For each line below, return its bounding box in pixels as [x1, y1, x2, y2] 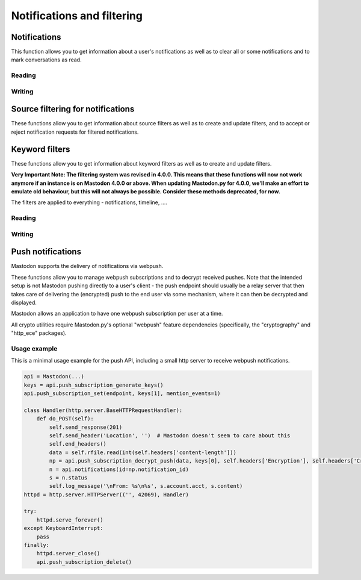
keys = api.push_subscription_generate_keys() [23, 381, 164, 388]
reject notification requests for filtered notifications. [11, 128, 139, 136]
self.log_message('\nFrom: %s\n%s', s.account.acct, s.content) [49, 482, 243, 490]
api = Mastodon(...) [23, 373, 84, 380]
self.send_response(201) [49, 423, 123, 431]
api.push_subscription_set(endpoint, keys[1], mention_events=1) [23, 390, 221, 397]
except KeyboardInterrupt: [23, 525, 103, 532]
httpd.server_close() [36, 550, 100, 557]
